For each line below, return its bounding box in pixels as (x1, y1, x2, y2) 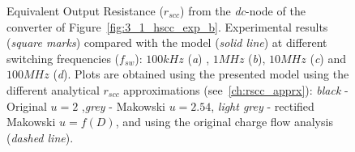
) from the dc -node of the (180, 2, 306, 19)
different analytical (6, 81, 100, 98)
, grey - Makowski (81, 97, 165, 114)
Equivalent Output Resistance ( (6, 2, 164, 19)
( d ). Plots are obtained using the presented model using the (53, 65, 349, 82)
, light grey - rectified (211, 97, 314, 114)
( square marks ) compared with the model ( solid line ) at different (6, 34, 327, 51)
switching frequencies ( (6, 49, 120, 66)
